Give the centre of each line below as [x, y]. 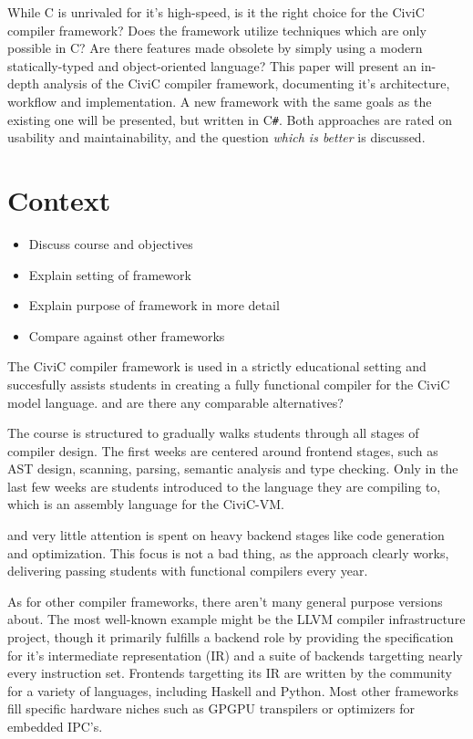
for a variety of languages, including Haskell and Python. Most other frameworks [233, 690]
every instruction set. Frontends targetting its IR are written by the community [230, 673]
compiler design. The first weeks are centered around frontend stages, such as [223, 450]
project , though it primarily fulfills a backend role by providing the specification [231, 637]
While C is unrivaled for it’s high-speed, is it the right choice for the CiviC [216, 12]
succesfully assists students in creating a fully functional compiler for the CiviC [229, 384]
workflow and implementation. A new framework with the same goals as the [220, 101]
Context [59, 200]
